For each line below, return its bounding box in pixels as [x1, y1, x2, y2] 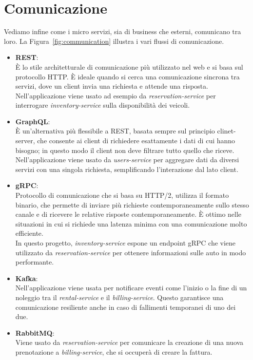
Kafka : [15, 273, 38, 283]
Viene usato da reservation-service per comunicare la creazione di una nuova [15, 337, 244, 347]
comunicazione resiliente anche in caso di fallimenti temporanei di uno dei [15, 302, 236, 312]
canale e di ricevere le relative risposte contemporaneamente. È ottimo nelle [15, 209, 242, 219]
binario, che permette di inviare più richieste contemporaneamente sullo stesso [15, 199, 249, 209]
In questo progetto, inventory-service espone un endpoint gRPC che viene [15, 238, 236, 247]
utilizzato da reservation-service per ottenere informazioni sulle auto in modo [15, 247, 246, 257]
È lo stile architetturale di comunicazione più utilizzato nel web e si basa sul [15, 61, 243, 72]
